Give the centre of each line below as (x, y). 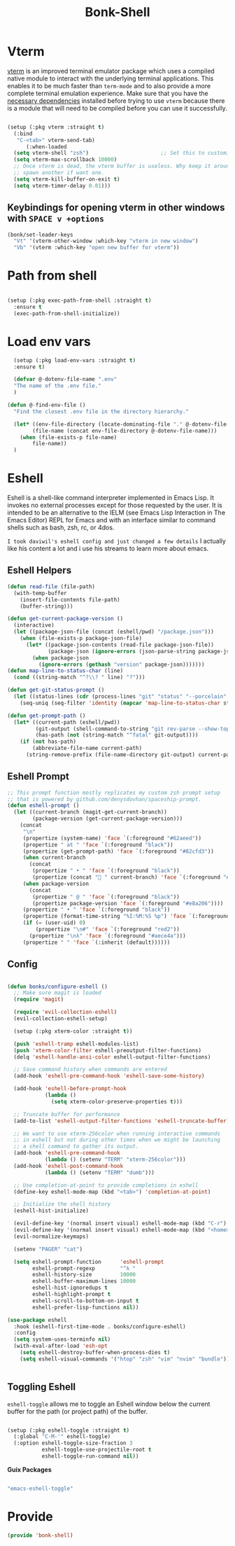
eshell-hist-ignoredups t (70, 1288)
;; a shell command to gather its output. (76, 1147)
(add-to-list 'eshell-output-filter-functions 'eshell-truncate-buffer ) (122, 1121)
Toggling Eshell (41, 1387)
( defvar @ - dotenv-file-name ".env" (65, 379)
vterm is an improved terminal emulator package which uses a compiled (111, 71)
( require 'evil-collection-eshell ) (65, 1012)
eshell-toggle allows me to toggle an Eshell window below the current (109, 1404)
